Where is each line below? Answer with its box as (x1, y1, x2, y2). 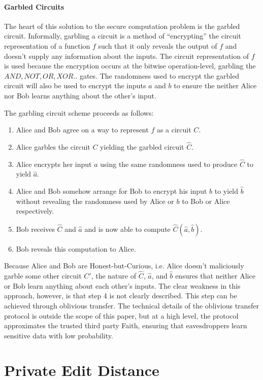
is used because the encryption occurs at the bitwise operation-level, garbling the (4, 60, 256, 71)
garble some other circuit (4, 270, 82, 281)
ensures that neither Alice (175, 270, 255, 281)
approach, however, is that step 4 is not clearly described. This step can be (4, 290, 237, 301)
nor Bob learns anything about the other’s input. (4, 90, 156, 100)
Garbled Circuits (4, 1, 64, 12)
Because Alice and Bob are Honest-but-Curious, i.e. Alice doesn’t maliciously (4, 260, 244, 271)
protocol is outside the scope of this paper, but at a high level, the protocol (4, 310, 239, 321)
